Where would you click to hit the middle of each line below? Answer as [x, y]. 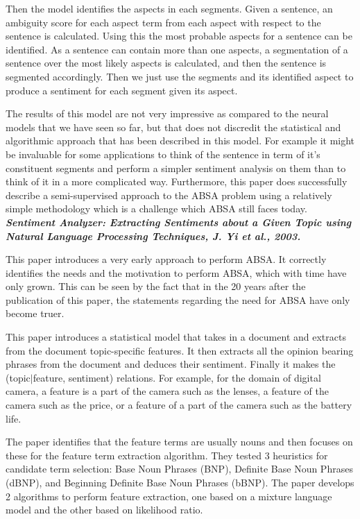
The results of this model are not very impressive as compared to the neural [167, 113]
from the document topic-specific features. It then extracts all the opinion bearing [180, 350]
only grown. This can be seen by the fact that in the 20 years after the [156, 286]
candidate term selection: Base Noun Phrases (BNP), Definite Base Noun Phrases [179, 469]
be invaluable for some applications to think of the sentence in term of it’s [163, 154]
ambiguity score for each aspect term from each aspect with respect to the [163, 22]
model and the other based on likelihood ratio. [104, 510]
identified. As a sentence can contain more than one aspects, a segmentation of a [177, 49]
